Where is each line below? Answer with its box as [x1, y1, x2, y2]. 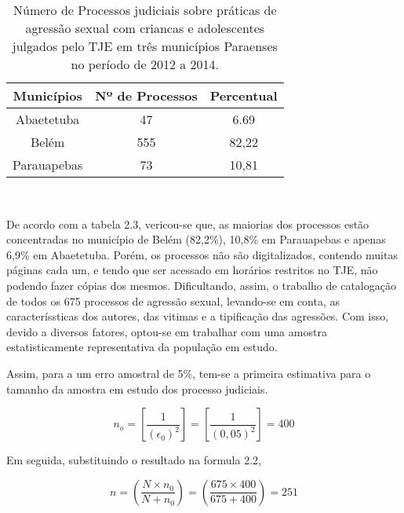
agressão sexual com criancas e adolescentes [25, 19, 265, 37]
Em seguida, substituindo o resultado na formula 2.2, [6, 452, 261, 468]
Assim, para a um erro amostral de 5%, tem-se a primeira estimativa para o [6, 365, 371, 381]
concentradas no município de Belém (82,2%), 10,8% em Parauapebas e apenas [6, 231, 386, 247]
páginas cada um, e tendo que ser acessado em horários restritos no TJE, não [6, 262, 378, 278]
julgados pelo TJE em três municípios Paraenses [12, 37, 278, 55]
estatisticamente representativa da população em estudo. [6, 339, 278, 355]
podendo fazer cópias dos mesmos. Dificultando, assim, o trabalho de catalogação [6, 277, 396, 293]
